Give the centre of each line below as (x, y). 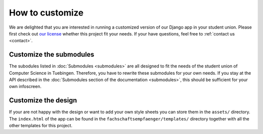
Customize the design (43, 100)
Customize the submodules (52, 55)
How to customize (46, 13)
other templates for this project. (41, 126)
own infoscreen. (25, 86)
